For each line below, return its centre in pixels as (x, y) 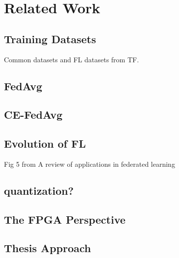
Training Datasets (50, 39)
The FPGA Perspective (65, 219)
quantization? (39, 190)
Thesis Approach (48, 248)
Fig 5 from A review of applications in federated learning (89, 164)
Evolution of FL (45, 143)
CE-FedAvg (33, 115)
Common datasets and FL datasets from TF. (72, 59)
